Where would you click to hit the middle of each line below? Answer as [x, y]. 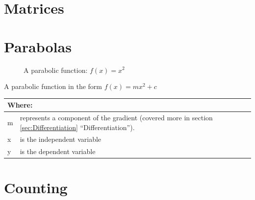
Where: [20, 105]
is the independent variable [61, 139]
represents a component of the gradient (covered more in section [116, 118]
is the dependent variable [58, 151]
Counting [36, 187]
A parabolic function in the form [53, 86]
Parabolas [38, 46]
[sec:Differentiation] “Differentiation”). [77, 127]
